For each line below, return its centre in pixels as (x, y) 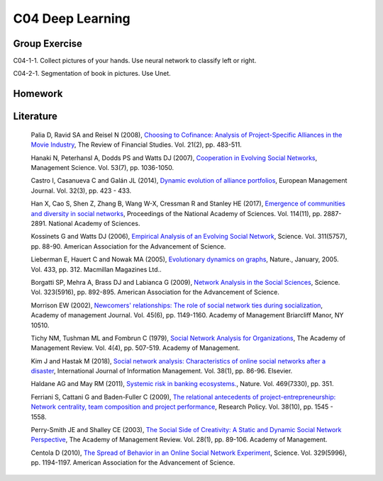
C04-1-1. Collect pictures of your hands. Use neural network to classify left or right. (135, 61)
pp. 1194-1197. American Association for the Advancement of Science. (133, 463)
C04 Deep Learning (72, 18)
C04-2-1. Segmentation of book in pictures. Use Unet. (92, 74)
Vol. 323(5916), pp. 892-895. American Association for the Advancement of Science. (155, 292)
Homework (38, 94)
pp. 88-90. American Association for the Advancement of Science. (128, 246)
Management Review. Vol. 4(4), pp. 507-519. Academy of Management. (135, 348)
